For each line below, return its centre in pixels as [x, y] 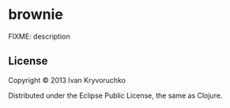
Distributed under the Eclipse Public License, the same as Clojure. [115, 95]
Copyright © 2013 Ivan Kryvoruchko [67, 80]
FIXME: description [39, 36]
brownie [36, 15]
